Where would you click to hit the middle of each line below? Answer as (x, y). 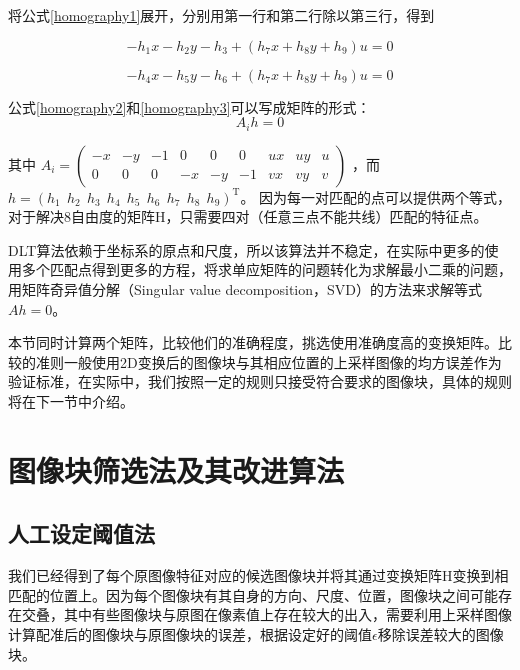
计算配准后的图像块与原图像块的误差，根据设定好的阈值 (190, 633)
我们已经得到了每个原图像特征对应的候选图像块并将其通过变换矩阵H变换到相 (258, 575)
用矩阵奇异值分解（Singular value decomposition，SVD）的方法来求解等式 (245, 289)
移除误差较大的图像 (440, 633)
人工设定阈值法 (81, 533)
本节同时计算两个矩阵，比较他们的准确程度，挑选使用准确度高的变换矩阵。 (253, 342)
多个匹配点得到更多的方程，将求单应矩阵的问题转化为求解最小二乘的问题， (266, 269)
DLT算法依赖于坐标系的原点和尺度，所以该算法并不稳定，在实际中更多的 (246, 249)
